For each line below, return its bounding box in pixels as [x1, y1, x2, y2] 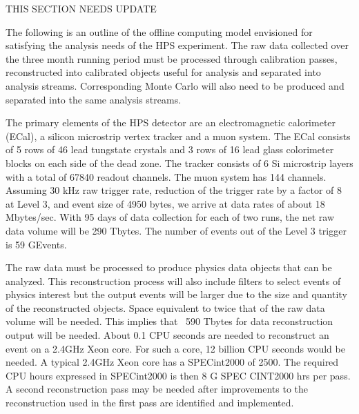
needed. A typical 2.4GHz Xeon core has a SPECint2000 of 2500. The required [6, 355, 339, 369]
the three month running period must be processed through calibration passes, [6, 51, 338, 66]
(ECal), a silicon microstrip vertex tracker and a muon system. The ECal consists [6, 128, 351, 143]
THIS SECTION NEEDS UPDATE [6, 1, 157, 15]
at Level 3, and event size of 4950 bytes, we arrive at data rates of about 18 [6, 196, 325, 210]
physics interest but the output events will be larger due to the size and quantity [6, 287, 347, 302]
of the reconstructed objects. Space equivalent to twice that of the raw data [6, 300, 325, 315]
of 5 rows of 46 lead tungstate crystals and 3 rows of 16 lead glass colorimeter [6, 142, 334, 157]
